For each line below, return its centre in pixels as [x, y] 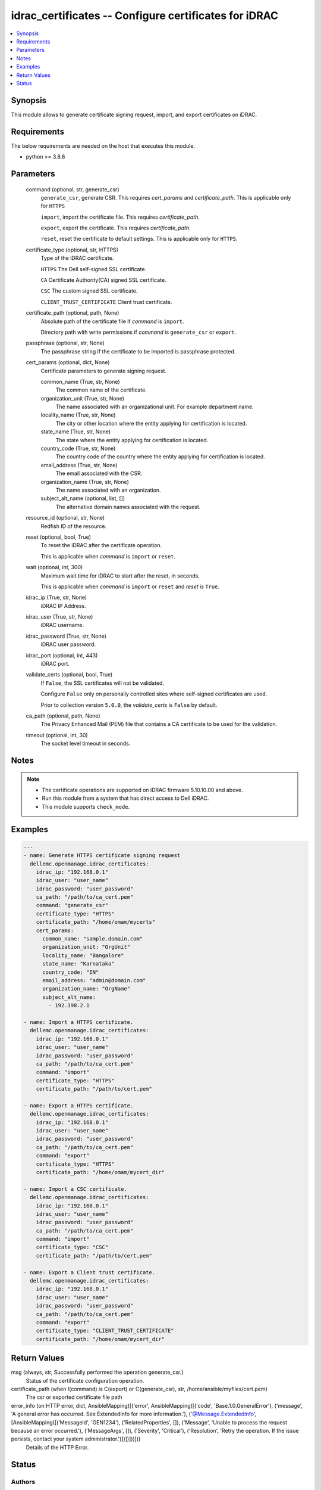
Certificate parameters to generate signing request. [103, 371]
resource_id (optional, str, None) [65, 518]
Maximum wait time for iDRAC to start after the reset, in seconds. [120, 576]
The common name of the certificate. [101, 390]
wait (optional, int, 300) [54, 567]
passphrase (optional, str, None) [65, 343]
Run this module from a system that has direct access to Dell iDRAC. [125, 798]
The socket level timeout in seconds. [86, 744]
